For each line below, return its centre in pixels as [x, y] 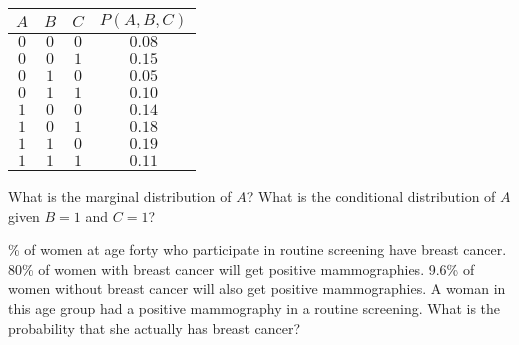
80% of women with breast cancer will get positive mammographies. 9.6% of [241, 268]
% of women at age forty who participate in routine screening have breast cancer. [257, 249]
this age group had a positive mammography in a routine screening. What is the [254, 307]
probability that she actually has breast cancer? [154, 327]
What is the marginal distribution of [120, 196]
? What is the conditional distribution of [371, 196]
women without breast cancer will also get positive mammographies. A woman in [257, 288]
